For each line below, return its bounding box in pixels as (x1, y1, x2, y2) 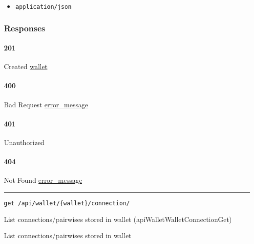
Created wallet (4, 61, 48, 72)
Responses (4, 22, 45, 34)
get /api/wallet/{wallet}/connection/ (4, 200, 130, 207)
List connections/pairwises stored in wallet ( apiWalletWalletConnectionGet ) (4, 214, 232, 224)
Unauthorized (4, 137, 44, 147)
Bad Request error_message (4, 99, 88, 109)
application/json (15, 3, 72, 10)
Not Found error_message (4, 175, 82, 185)
